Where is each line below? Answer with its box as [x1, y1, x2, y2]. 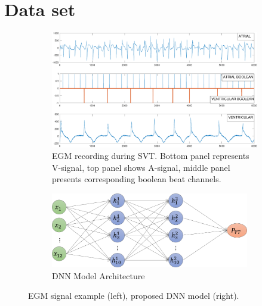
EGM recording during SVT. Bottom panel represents [52, 149, 249, 162]
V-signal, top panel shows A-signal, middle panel [52, 161, 230, 173]
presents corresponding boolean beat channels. [52, 173, 221, 185]
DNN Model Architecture [52, 269, 145, 282]
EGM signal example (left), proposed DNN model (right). [28, 289, 239, 302]
